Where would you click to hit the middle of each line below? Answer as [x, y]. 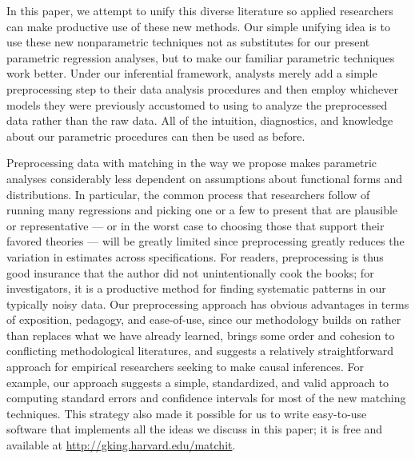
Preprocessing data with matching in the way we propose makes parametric [192, 163]
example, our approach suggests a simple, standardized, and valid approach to [198, 382]
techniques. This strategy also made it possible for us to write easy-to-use [187, 413]
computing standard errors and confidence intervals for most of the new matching [206, 398]
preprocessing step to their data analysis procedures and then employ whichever [202, 88]
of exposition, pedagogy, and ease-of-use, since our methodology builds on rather [204, 319]
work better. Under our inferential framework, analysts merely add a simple [192, 73]
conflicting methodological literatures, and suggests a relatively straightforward [200, 351]
